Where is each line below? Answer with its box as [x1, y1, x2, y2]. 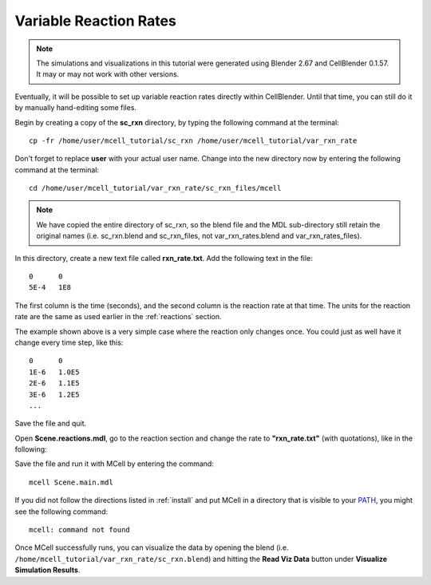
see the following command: [14, 507, 108, 516]
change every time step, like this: [14, 338, 124, 347]
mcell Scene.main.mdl [29, 477, 113, 487]
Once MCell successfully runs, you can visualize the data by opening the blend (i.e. [14, 543, 289, 552]
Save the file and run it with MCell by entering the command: [14, 459, 215, 468]
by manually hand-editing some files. [14, 103, 137, 113]
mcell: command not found [29, 525, 131, 535]
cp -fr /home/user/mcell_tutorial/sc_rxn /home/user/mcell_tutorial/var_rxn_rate [29, 136, 358, 145]
